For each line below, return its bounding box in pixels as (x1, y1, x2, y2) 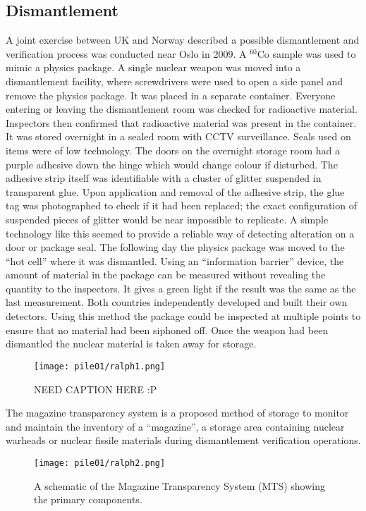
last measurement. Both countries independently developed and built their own (6, 295, 348, 309)
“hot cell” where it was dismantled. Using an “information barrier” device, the (6, 253, 344, 268)
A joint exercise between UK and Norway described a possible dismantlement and (6, 32, 360, 47)
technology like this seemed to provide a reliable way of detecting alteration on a (6, 226, 355, 240)
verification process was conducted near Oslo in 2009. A (6, 46, 247, 61)
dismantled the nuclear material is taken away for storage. (6, 336, 257, 351)
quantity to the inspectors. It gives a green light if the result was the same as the (6, 281, 356, 295)
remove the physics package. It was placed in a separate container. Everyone (6, 87, 336, 102)
